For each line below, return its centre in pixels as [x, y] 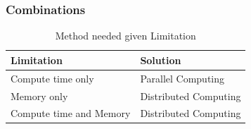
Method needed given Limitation [125, 36]
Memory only [39, 96]
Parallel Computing [182, 78]
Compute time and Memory [71, 113]
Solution [161, 60]
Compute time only [52, 78]
